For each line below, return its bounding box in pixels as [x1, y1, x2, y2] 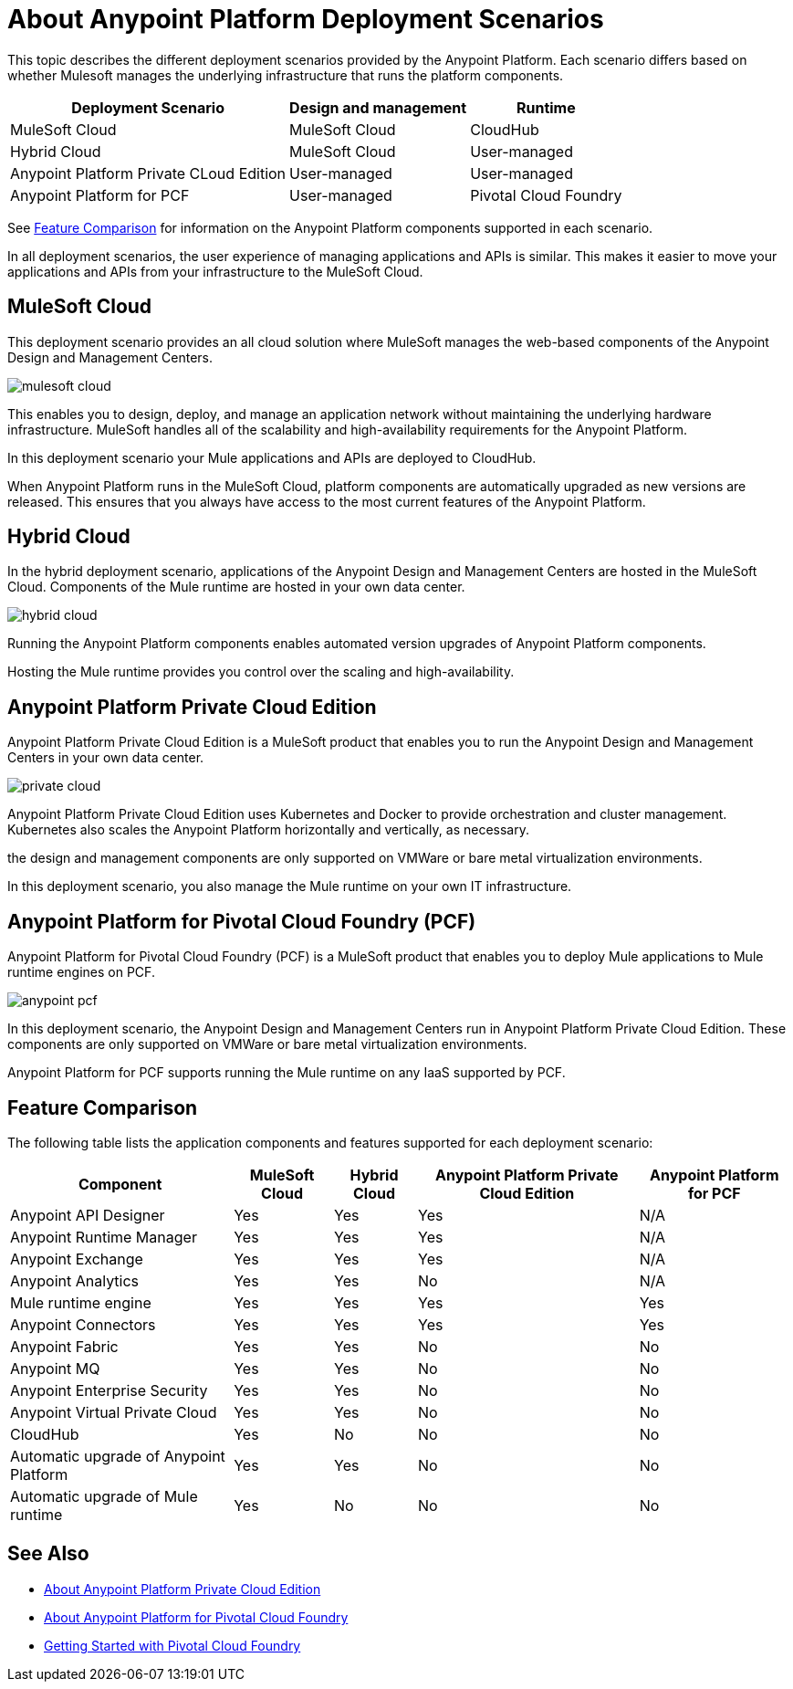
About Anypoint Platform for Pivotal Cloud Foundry [44, 1609, 349, 1625]
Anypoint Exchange [10, 1249, 143, 1268]
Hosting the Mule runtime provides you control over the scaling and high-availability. [7, 664, 515, 680]
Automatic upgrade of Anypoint [10, 1446, 225, 1465]
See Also [7, 1542, 89, 1566]
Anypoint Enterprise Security [10, 1380, 208, 1400]
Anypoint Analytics [10, 1271, 140, 1290]
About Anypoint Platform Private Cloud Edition [44, 1580, 321, 1597]
